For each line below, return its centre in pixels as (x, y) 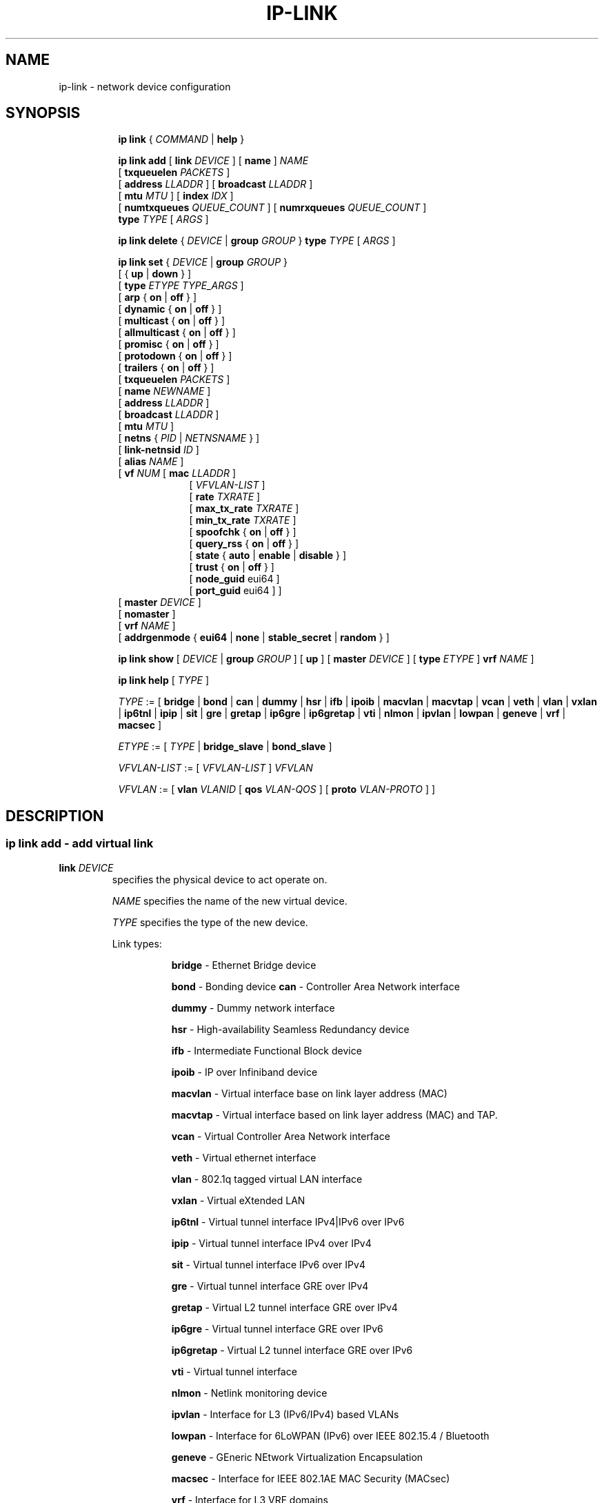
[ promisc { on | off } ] (169, 344)
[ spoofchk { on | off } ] (243, 532)
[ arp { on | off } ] (157, 297)
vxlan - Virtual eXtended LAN (238, 1200)
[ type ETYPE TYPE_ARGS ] (181, 286)
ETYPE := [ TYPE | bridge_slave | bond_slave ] (225, 747)
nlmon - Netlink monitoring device (249, 1393)
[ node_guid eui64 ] (234, 579)
